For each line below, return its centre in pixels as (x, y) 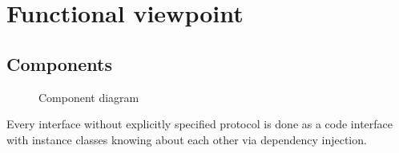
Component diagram (89, 97)
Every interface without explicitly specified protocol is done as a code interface (200, 124)
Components (59, 63)
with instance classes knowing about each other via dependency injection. (187, 139)
